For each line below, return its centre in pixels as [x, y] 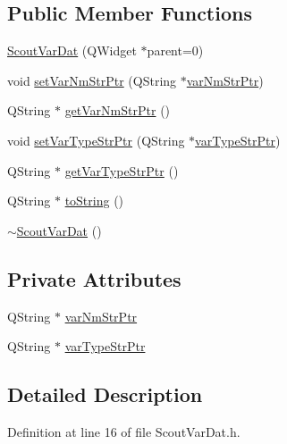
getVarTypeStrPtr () [122, 170]
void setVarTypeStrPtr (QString [96, 140]
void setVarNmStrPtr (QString [92, 80]
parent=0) [175, 50]
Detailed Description [105, 394]
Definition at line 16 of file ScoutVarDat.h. [124, 431]
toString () [94, 201]
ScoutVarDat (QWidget [72, 50]
